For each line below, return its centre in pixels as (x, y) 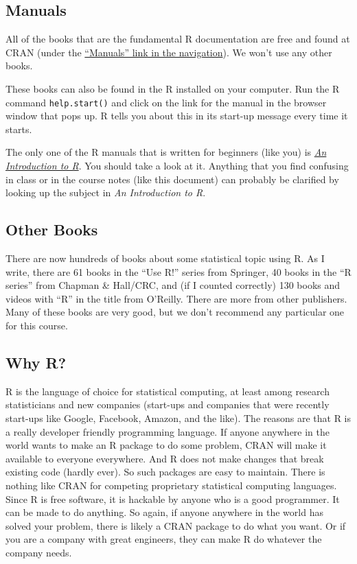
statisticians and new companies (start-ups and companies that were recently (168, 404)
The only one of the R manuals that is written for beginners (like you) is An (166, 152)
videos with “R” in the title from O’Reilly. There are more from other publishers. (176, 298)
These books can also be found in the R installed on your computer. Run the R (173, 88)
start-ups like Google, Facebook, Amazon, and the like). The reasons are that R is (178, 418)
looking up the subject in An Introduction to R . (106, 192)
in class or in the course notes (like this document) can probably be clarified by (172, 179)
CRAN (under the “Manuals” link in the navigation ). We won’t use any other (169, 52)
